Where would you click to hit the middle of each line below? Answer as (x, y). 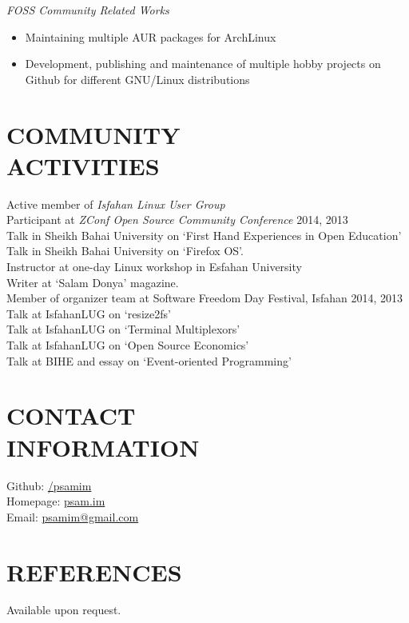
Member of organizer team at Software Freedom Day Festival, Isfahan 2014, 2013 (204, 298)
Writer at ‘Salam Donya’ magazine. (93, 282)
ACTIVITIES (83, 165)
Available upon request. (64, 610)
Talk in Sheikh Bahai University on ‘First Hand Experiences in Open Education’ (204, 235)
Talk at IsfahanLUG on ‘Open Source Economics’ (128, 345)
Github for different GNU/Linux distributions (137, 79)
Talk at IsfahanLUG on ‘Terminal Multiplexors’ (123, 329)
